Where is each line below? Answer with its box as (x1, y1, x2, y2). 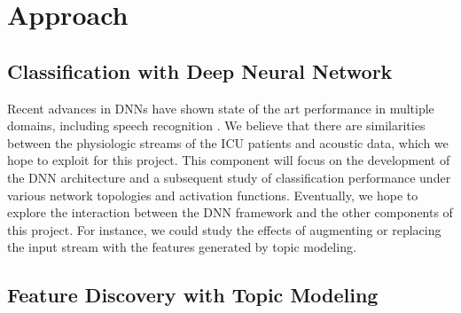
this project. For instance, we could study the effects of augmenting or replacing (7, 220, 441, 239)
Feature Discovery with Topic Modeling (7, 281, 379, 309)
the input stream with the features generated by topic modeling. (7, 238, 356, 256)
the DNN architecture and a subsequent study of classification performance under (7, 168, 451, 186)
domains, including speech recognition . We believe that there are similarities (7, 116, 426, 135)
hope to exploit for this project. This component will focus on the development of (7, 151, 450, 169)
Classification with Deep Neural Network (7, 57, 393, 84)
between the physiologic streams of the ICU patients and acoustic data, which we (7, 133, 449, 152)
